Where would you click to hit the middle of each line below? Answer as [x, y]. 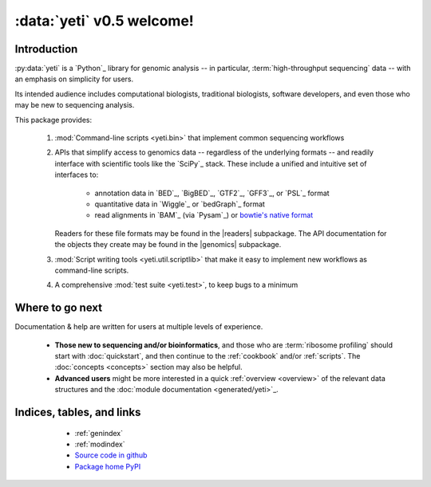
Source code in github [111, 455]
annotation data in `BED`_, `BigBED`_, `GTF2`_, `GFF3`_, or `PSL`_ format [212, 193]
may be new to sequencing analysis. [75, 105]
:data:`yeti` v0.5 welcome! [105, 21]
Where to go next [59, 308]
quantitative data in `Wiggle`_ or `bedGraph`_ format [180, 204]
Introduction [46, 49]
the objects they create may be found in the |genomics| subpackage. [168, 245]
